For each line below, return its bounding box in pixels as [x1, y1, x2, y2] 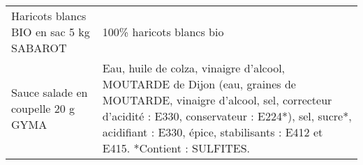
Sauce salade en [11, 84, 88, 100]
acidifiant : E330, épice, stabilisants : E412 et [102, 124, 323, 140]
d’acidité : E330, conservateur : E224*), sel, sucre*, [102, 108, 352, 124]
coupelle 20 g [11, 100, 75, 116]
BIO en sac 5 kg [11, 24, 90, 40]
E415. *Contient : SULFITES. [102, 140, 250, 156]
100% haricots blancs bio [102, 24, 224, 40]
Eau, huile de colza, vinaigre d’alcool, [102, 60, 286, 76]
